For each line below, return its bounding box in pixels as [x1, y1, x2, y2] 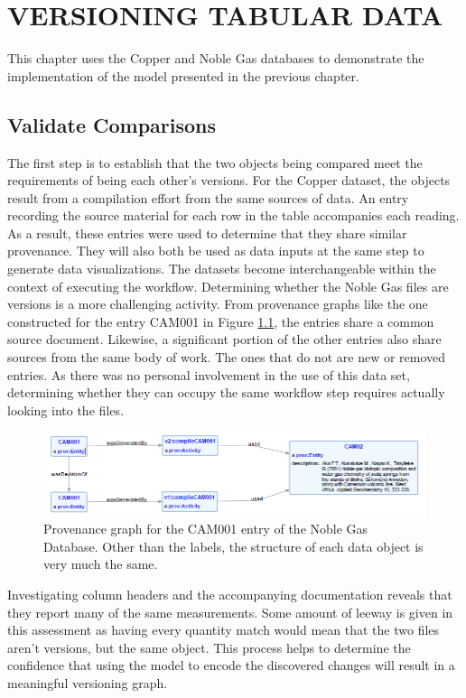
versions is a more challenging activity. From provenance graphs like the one [7, 294, 428, 313]
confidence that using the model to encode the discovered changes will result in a [7, 656, 455, 675]
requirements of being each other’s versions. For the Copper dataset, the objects [7, 171, 451, 190]
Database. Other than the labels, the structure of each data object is [43, 536, 424, 555]
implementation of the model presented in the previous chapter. [7, 66, 359, 85]
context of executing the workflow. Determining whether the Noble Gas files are [7, 276, 449, 295]
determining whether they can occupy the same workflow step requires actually [7, 383, 445, 402]
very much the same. [43, 554, 158, 573]
